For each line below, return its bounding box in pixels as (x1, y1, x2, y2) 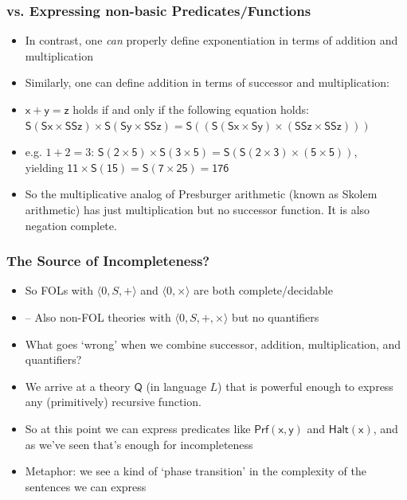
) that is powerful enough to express (217, 377, 393, 394)
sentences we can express (25, 478, 147, 494)
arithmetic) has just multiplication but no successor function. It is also (25, 201, 370, 217)
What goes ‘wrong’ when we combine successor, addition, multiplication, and (25, 335, 401, 352)
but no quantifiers (232, 308, 319, 325)
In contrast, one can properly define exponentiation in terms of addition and (25, 32, 398, 49)
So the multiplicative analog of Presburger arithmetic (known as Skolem (25, 186, 378, 202)
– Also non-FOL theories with (25, 308, 171, 325)
